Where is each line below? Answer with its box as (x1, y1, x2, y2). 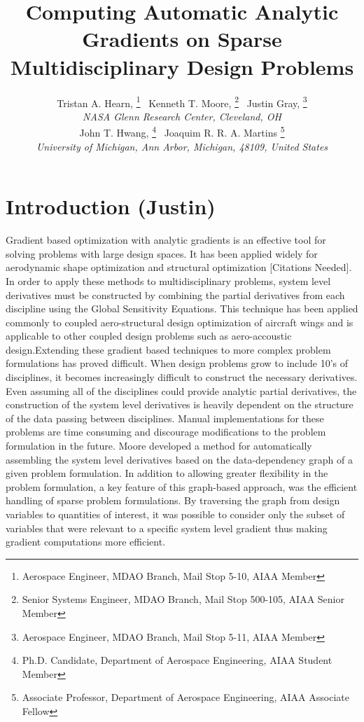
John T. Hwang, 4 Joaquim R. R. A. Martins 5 (79, 123, 285, 139)
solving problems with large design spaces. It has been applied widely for (6, 246, 318, 261)
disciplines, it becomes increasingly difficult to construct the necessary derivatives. (6, 370, 358, 384)
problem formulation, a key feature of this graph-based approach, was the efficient (6, 479, 358, 494)
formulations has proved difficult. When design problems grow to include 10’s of (6, 356, 349, 370)
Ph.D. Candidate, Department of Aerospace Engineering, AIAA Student (22, 653, 332, 667)
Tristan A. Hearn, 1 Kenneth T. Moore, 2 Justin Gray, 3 (57, 93, 307, 110)
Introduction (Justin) (6, 192, 216, 221)
